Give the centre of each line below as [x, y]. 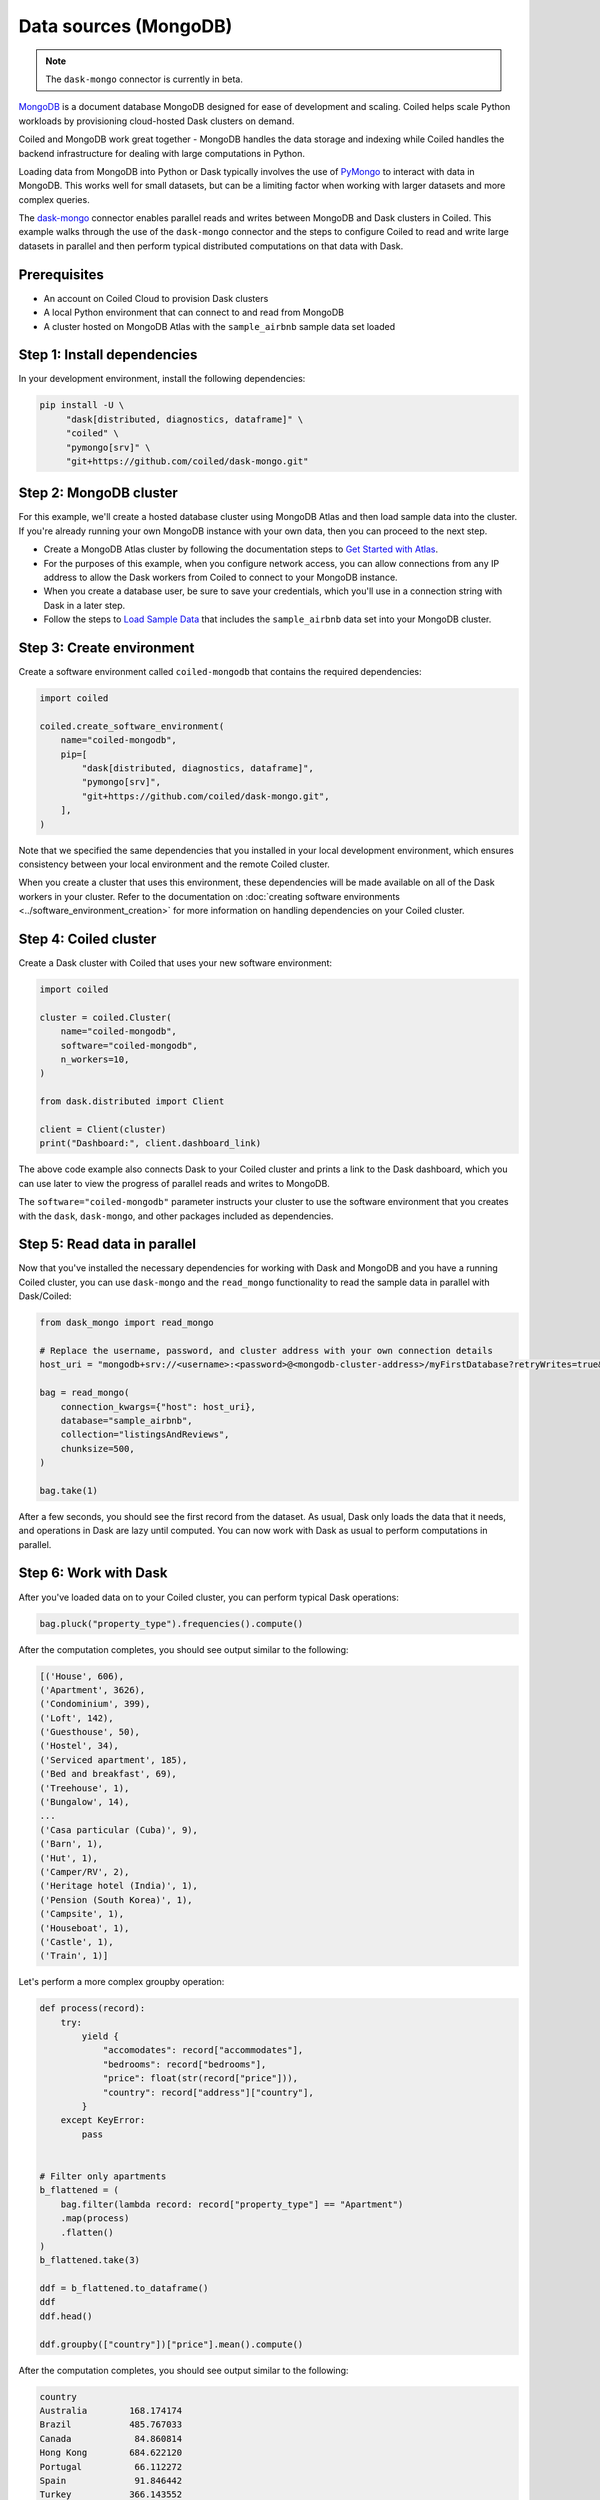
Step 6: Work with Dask [93, 1573]
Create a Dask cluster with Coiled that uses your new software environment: [175, 963]
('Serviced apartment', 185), [113, 1759]
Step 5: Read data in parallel [107, 1244]
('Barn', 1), [71, 1844]
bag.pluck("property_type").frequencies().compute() [171, 1623]
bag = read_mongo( [84, 1393]
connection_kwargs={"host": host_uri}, [158, 1406]
